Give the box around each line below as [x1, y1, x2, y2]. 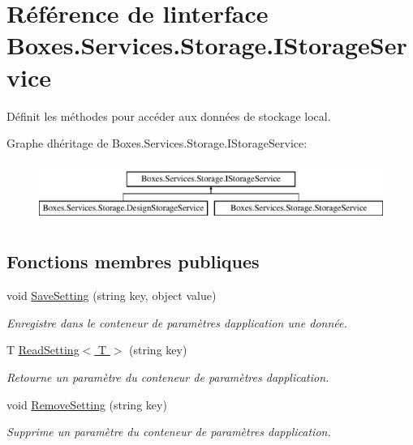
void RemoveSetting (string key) [6, 396, 167, 413]
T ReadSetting [6, 341, 80, 358]
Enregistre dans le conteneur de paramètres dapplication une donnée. [6, 314, 347, 331]
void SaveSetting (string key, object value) [6, 287, 217, 304]
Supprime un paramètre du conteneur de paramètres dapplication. [6, 423, 331, 440]
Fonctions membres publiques [6, 249, 260, 274]
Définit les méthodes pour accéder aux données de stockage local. [6, 107, 331, 124]
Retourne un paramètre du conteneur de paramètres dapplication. [6, 369, 329, 385]
